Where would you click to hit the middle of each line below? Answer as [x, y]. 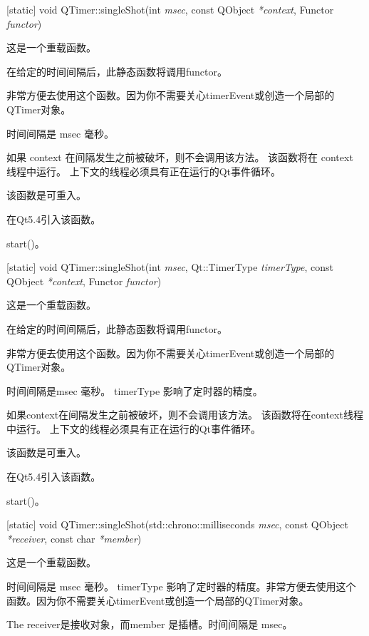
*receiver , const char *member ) [74, 538]
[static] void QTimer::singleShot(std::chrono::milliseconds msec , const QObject [177, 524]
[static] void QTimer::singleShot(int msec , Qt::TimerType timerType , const [170, 267]
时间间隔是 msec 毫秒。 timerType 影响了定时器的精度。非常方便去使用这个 [181, 586]
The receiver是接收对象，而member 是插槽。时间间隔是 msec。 [150, 624]
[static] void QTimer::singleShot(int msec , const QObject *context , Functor [170, 9]
